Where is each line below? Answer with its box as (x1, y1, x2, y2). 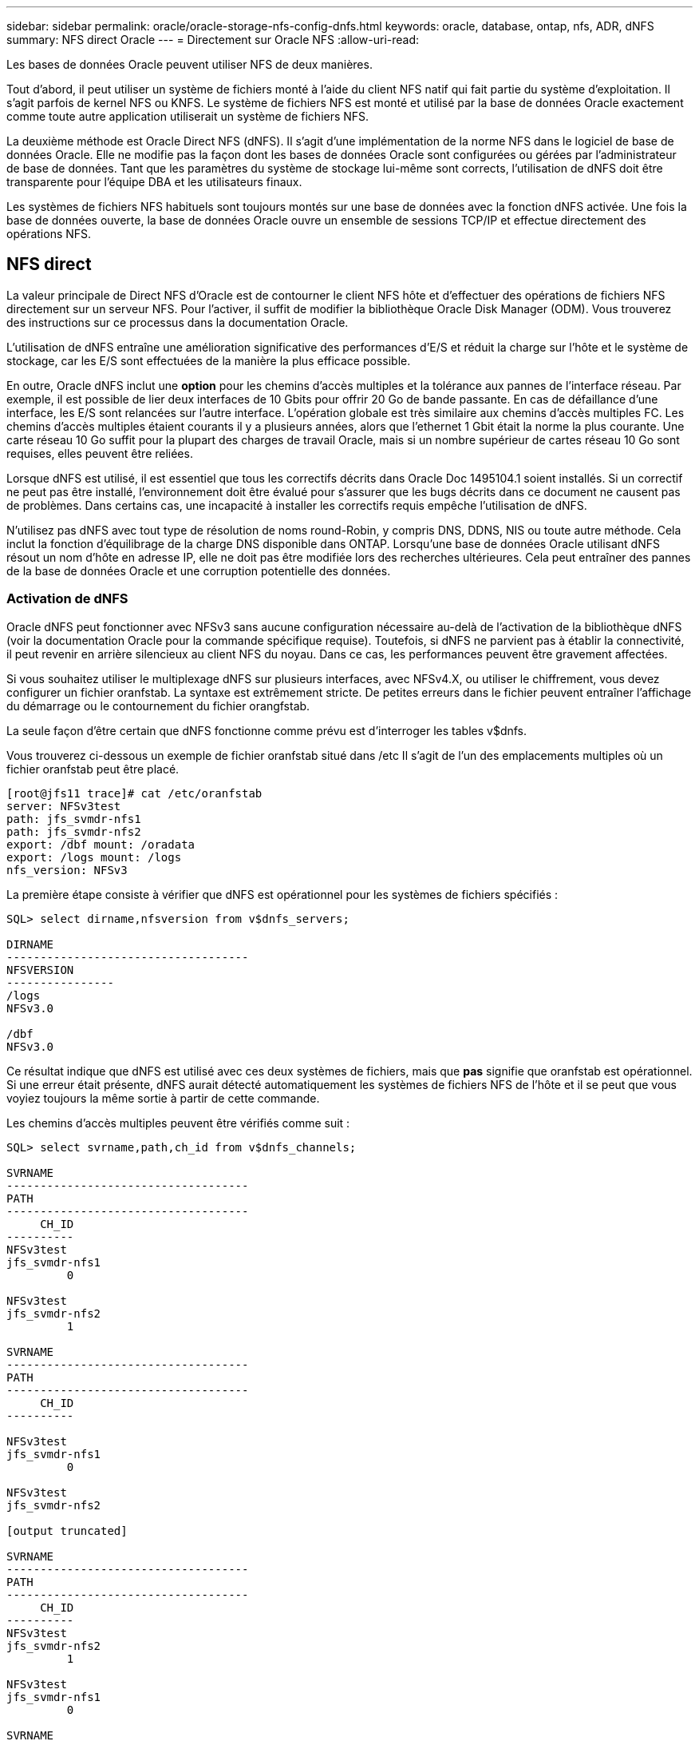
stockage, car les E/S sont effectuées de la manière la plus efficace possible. (6, 353, 411, 368)
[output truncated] (6, 1524, 128, 1537)
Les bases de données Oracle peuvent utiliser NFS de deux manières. (6, 58, 373, 71)
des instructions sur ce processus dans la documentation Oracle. (6, 315, 349, 329)
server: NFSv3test (6, 799, 121, 813)
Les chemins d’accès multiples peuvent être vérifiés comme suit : (6, 1115, 350, 1130)
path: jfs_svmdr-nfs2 (6, 825, 141, 838)
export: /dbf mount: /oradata (6, 837, 195, 851)
